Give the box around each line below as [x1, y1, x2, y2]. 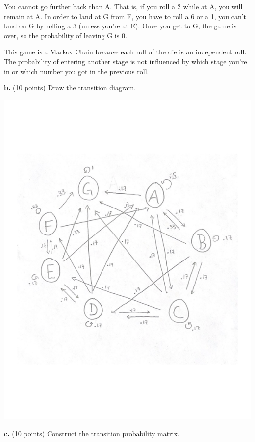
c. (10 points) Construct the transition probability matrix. [4, 428, 179, 438]
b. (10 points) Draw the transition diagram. [4, 82, 136, 93]
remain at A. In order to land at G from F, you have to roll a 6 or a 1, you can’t [4, 11, 247, 21]
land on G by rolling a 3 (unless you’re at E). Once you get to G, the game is [4, 21, 237, 31]
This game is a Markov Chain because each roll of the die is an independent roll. [4, 47, 247, 57]
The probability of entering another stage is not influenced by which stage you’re [4, 56, 247, 66]
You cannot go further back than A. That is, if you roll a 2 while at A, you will [4, 1, 243, 11]
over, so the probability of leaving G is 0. [4, 30, 127, 40]
